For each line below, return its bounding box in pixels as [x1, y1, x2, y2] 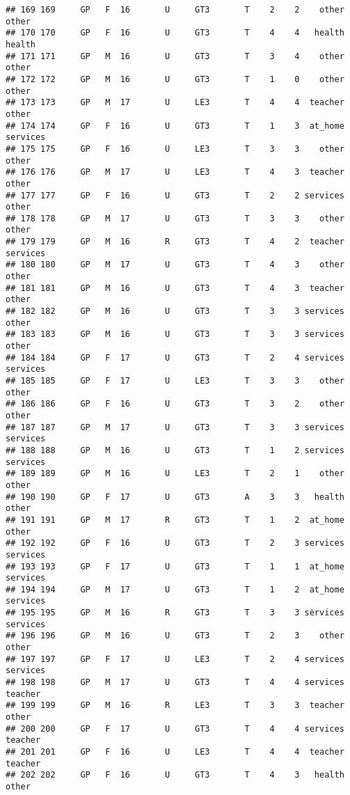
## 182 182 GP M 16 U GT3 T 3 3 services [6, 306, 344, 317]
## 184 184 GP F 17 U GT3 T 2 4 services [6, 352, 344, 363]
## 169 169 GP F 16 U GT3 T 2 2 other [6, 5, 344, 15]
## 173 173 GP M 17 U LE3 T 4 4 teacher [6, 97, 344, 108]
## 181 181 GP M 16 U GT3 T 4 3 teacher [6, 283, 344, 293]
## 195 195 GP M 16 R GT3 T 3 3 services [6, 608, 344, 618]
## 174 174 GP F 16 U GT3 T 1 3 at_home [6, 120, 344, 131]
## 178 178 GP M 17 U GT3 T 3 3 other [6, 213, 344, 223]
